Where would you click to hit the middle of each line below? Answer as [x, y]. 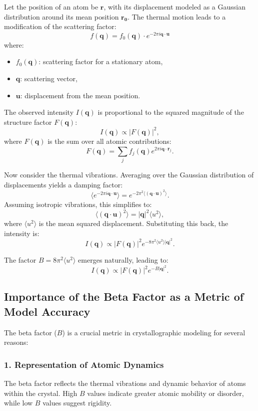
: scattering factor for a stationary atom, [101, 61]
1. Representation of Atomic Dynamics [84, 364]
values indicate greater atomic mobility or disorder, [165, 393]
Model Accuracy [47, 311]
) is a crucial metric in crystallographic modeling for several [154, 332]
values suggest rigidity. [77, 403]
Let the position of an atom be [51, 7]
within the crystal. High [41, 393]
